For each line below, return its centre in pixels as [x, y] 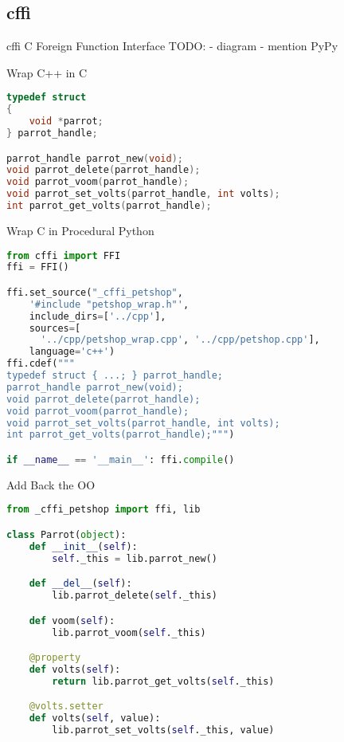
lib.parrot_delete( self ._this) [135, 596]
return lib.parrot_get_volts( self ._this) [163, 681]
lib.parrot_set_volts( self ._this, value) [163, 730]
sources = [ [55, 328]
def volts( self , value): [95, 718]
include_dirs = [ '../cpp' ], [98, 316]
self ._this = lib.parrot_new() [135, 558]
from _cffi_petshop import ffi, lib [104, 510]
